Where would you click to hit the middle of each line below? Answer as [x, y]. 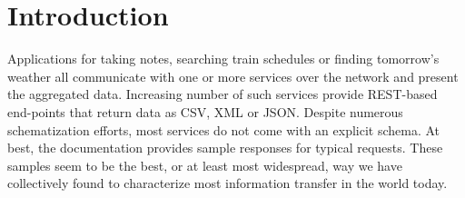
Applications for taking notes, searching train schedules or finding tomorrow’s [223, 59]
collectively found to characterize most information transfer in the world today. [228, 183]
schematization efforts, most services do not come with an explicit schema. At [224, 129]
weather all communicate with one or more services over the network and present [233, 76]
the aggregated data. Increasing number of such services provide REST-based [223, 94]
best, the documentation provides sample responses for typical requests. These [225, 148]
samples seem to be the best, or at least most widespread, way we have [205, 165]
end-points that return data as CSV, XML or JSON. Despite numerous [205, 111]
